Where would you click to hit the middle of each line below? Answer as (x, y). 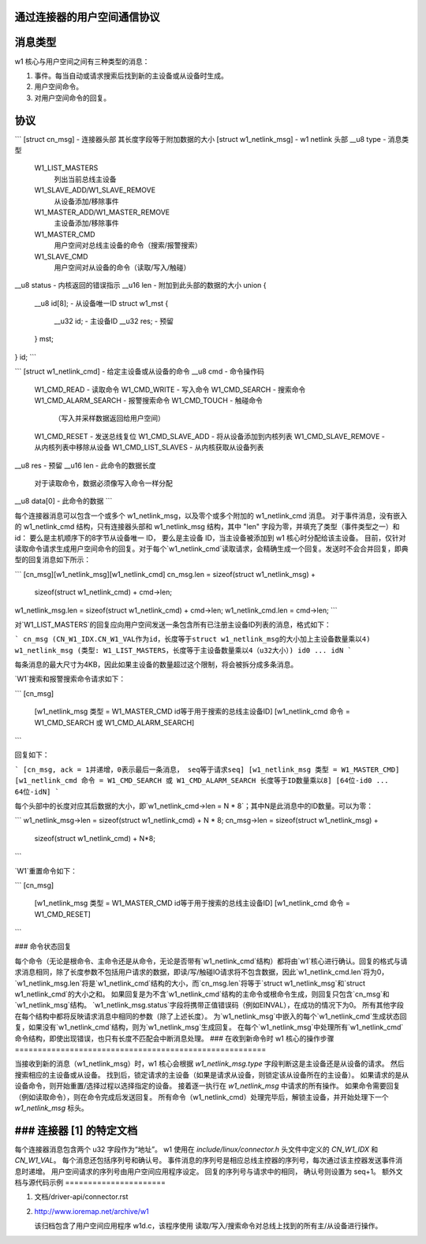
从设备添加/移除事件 (87, 201)
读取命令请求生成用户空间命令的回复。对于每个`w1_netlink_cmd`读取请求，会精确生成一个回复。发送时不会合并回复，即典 (212, 549)
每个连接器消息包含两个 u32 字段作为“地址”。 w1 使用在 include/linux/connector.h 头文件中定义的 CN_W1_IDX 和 (196, 1149)
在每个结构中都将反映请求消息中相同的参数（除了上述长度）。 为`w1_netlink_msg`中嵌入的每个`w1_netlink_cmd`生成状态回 (211, 1016)
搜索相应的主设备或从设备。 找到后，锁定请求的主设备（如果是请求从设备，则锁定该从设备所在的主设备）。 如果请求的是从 (212, 1075)
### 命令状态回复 (43, 947)
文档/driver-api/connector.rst (81, 1197)
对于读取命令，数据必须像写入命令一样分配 (103, 483)
